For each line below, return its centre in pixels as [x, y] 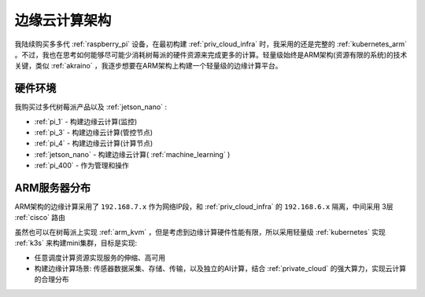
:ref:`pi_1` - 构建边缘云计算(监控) [86, 121]
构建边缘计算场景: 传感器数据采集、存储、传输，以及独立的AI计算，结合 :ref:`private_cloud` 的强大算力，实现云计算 [220, 269]
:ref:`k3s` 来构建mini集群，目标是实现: [76, 243]
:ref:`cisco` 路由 [40, 218]
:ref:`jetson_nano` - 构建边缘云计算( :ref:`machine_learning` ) [132, 154]
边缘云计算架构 [63, 20]
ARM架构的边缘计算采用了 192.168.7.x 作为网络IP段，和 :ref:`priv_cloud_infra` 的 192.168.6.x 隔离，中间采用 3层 [204, 207]
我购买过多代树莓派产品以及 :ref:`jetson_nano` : [91, 107]
